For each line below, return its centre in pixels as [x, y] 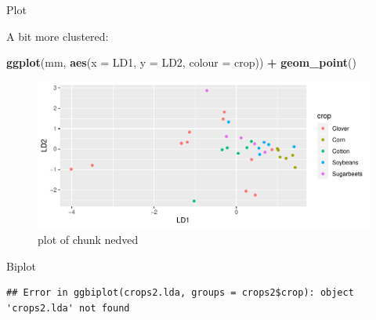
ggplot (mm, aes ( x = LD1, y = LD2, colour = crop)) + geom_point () [181, 62]
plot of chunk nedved [88, 239]
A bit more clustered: [58, 36]
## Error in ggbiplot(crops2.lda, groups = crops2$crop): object [180, 293]
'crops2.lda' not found [68, 308]
